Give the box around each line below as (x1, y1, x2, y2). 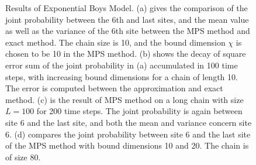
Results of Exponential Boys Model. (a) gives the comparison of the (5, 2, 248, 13)
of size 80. (5, 150, 41, 163)
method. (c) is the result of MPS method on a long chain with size (5, 93, 244, 105)
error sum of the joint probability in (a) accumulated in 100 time (5, 59, 238, 71)
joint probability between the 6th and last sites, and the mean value (5, 13, 249, 25)
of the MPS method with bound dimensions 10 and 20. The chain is (5, 139, 249, 152)
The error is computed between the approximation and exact (5, 82, 223, 94)
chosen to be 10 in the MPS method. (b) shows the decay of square (5, 47, 246, 60)
